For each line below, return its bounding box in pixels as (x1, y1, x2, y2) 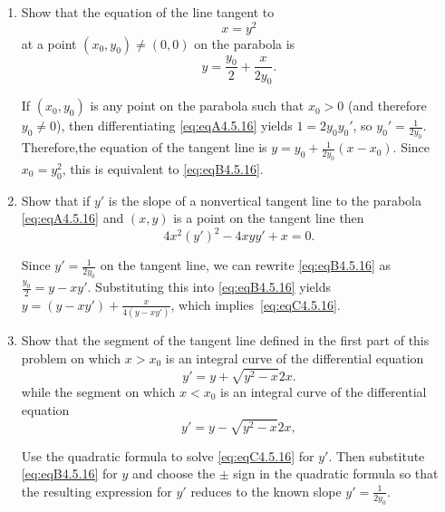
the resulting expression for (21, 481, 172, 500)
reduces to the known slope (190, 481, 342, 500)
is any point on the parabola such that (90, 96, 305, 115)
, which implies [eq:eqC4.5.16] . (170, 295, 341, 314)
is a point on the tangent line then (173, 208, 364, 227)
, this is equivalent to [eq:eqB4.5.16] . (62, 159, 264, 178)
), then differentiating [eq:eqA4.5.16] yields (56, 116, 293, 135)
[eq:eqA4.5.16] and (21, 208, 124, 227)
